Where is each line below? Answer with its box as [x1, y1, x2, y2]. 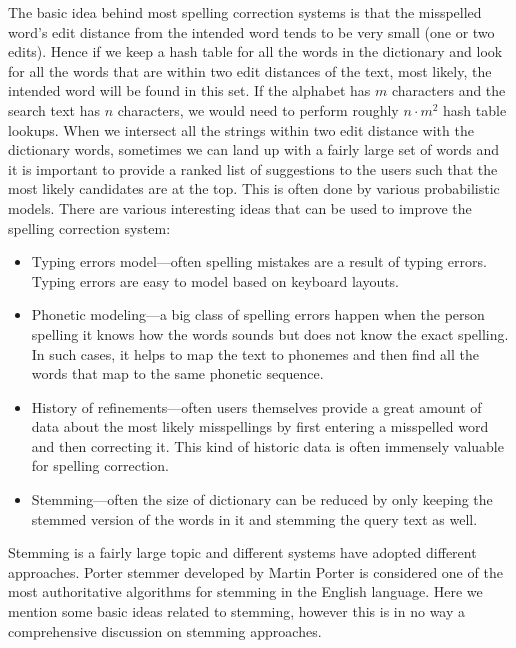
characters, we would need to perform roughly [117, 99, 399, 120]
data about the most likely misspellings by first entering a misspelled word [31, 416, 489, 437]
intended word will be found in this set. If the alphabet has [8, 80, 371, 101]
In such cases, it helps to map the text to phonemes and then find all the [31, 343, 479, 364]
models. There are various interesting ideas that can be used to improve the [8, 197, 472, 218]
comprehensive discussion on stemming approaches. [8, 620, 322, 641]
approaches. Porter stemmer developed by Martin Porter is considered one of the [8, 561, 503, 582]
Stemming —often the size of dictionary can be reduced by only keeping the [31, 489, 493, 510]
